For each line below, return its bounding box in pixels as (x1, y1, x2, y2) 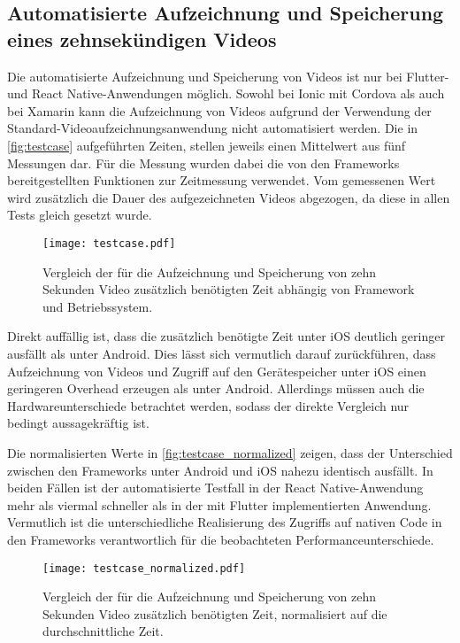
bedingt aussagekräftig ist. (7, 414, 149, 432)
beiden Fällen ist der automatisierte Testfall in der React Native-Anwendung (7, 478, 424, 497)
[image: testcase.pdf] (42, 236, 176, 250)
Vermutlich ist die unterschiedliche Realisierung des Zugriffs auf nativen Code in (7, 513, 442, 531)
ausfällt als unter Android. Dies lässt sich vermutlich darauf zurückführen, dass (7, 344, 436, 362)
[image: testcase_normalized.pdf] (42, 562, 246, 575)
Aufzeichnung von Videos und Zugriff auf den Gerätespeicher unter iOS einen (7, 361, 426, 380)
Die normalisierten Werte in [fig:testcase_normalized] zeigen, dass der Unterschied (7, 443, 453, 461)
